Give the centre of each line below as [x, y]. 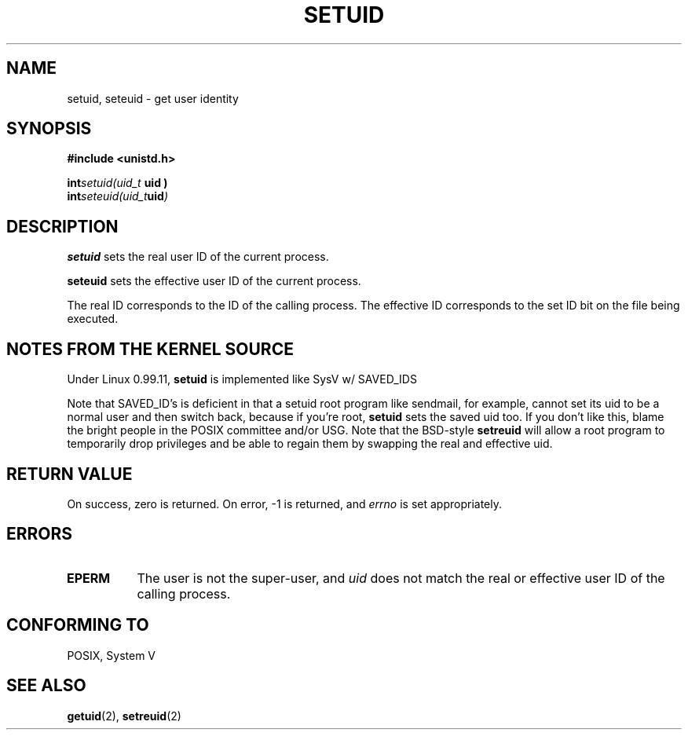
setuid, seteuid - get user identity [153, 98]
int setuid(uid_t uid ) [117, 183]
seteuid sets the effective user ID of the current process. [214, 281]
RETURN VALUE [70, 474]
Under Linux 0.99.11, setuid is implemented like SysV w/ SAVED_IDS [242, 379]
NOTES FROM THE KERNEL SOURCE [150, 349]
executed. [93, 319]
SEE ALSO [46, 686]
